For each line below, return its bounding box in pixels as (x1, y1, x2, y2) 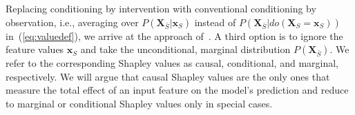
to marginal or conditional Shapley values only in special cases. (6, 96, 273, 110)
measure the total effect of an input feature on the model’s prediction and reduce (6, 83, 349, 97)
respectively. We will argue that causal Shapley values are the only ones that (6, 69, 330, 83)
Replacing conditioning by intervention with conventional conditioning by (6, 1, 316, 15)
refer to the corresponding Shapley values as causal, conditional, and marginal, (6, 56, 338, 70)
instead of (194, 14, 236, 29)
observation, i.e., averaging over (6, 14, 139, 29)
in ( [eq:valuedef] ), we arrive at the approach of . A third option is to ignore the (6, 28, 343, 43)
